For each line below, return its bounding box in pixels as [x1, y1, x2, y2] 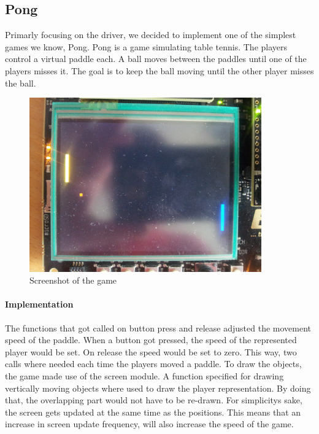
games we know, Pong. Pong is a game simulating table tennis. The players [5, 40, 288, 53]
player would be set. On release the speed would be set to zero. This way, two [5, 345, 297, 358]
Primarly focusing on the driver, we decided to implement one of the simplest [5, 28, 296, 41]
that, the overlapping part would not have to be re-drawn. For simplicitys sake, [5, 393, 302, 406]
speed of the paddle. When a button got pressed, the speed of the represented [5, 333, 297, 346]
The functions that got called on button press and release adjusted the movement [5, 321, 311, 334]
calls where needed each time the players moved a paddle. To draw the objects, [5, 357, 302, 370]
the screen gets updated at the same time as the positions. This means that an [5, 405, 301, 418]
